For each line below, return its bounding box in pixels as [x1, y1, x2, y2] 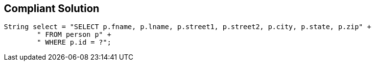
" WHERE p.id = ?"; [37, 38, 112, 47]
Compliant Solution [4, 2, 99, 15]
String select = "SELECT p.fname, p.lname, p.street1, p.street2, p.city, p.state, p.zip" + [4, 23, 372, 31]
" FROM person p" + [37, 31, 112, 39]
